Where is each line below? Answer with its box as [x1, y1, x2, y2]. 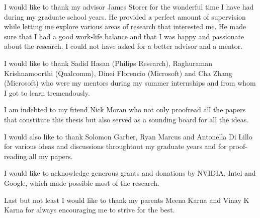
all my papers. [29, 151, 73, 161]
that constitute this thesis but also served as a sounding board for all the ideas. [4, 114, 249, 124]
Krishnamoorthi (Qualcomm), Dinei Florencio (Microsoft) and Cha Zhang [4, 67, 232, 78]
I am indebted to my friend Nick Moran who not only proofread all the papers [4, 104, 246, 115]
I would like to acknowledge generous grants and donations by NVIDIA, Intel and [4, 168, 256, 178]
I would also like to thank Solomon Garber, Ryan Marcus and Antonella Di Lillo [4, 131, 252, 141]
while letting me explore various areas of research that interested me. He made [4, 21, 246, 32]
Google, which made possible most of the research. [4, 177, 159, 188]
